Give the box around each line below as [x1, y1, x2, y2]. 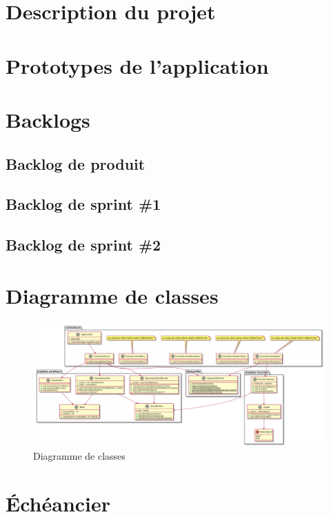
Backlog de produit [6, 153, 146, 174]
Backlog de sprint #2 [6, 234, 161, 255]
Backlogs [6, 105, 90, 133]
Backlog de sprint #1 [6, 193, 161, 215]
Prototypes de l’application [6, 51, 269, 79]
